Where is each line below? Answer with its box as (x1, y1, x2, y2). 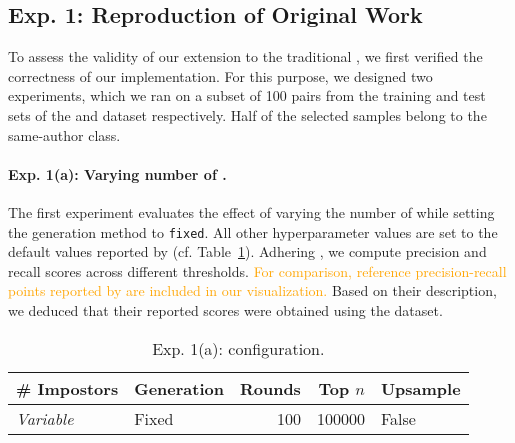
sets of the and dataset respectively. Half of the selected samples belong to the (8, 104, 487, 125)
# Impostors (16, 376, 119, 400)
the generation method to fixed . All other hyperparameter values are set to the (8, 221, 498, 242)
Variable (16, 406, 74, 430)
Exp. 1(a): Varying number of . (8, 163, 227, 184)
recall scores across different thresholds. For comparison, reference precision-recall (8, 260, 507, 281)
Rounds (239, 376, 301, 400)
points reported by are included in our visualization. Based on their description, (8, 280, 497, 301)
